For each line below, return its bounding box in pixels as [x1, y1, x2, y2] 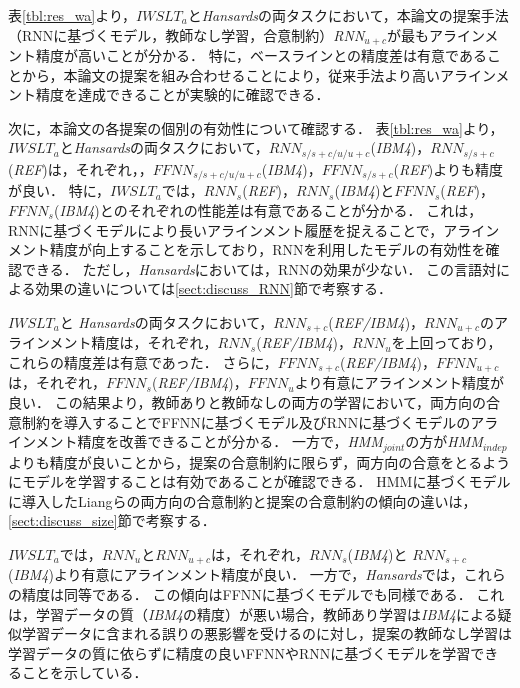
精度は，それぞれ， [91, 332, 218, 353]
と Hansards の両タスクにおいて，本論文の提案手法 [187, 5, 509, 25]
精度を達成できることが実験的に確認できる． [35, 84, 330, 105]
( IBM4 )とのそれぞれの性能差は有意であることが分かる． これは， [53, 199, 483, 220]
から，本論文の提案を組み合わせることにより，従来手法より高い [21, 64, 441, 85]
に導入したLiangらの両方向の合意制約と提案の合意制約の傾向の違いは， [8, 490, 477, 511]
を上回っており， [391, 332, 502, 353]
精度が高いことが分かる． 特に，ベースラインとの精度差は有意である [35, 45, 487, 66]
